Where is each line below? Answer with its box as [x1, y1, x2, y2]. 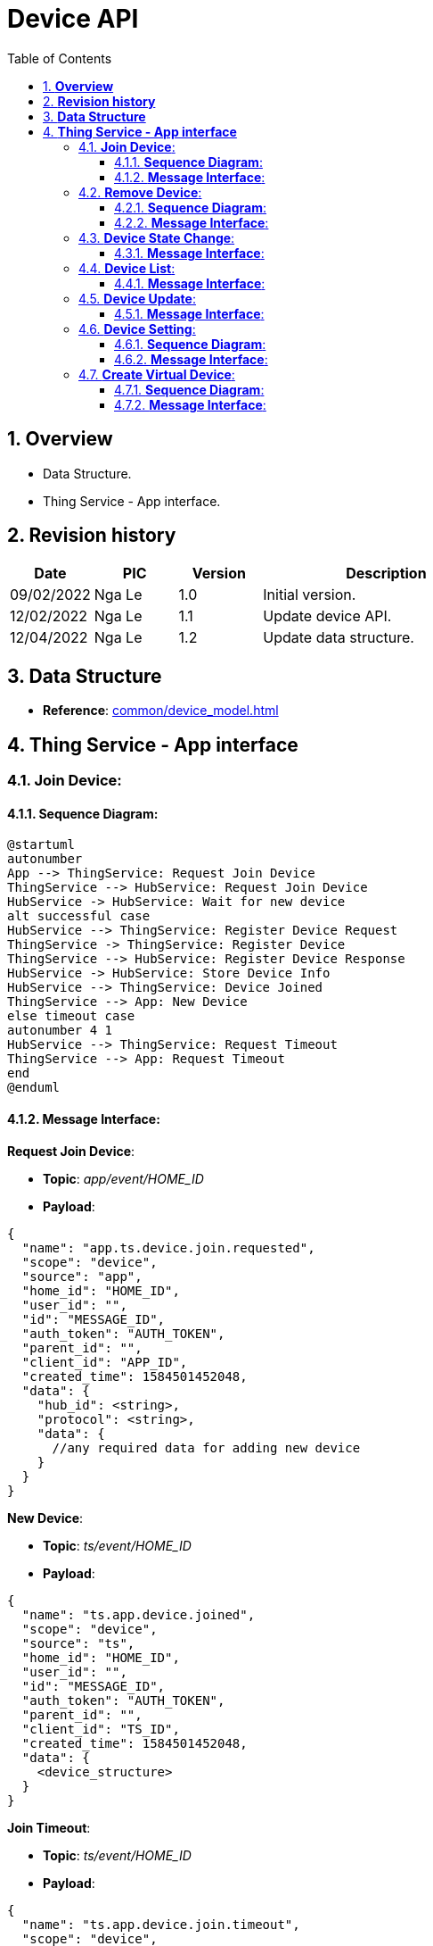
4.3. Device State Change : [78, 229, 235, 245]
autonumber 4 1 [7, 1023, 113, 1038]
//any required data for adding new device [52, 1440, 361, 1455]
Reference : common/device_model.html [43, 703, 279, 719]
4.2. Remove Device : [78, 184, 202, 200]
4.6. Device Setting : [78, 320, 196, 337]
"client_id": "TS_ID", [21, 1721, 180, 1736]
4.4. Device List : [78, 260, 176, 276]
